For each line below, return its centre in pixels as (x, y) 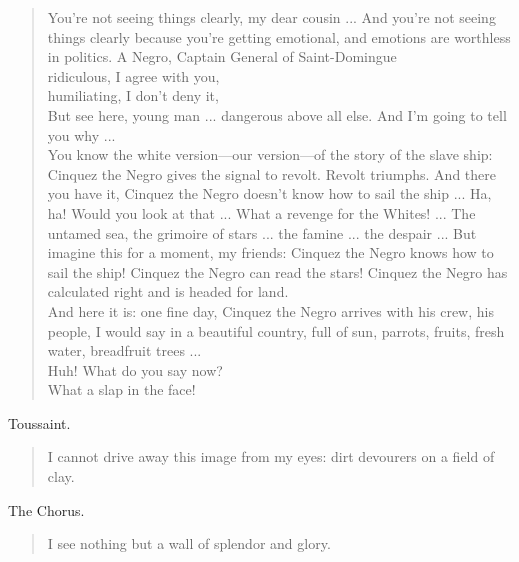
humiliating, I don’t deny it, (133, 95)
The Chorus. (46, 509)
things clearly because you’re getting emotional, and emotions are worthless (279, 36)
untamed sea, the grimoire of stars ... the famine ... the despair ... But (262, 232)
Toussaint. (39, 422)
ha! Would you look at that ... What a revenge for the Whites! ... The (261, 212)
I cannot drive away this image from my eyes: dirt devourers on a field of (271, 456)
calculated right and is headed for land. (168, 291)
